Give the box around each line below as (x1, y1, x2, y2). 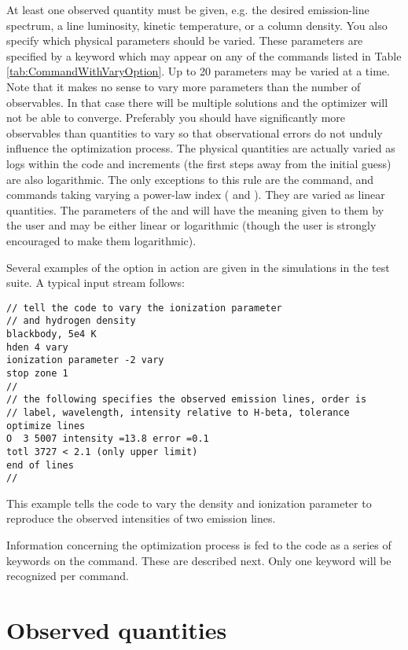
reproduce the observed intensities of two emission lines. (6, 510, 276, 527)
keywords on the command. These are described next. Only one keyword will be (6, 552, 391, 568)
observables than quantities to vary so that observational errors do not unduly (6, 124, 383, 141)
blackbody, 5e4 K (6, 329, 97, 340)
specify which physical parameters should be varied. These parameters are (6, 32, 363, 49)
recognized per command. (6, 567, 130, 584)
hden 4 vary (6, 341, 68, 353)
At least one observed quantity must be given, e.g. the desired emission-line (6, 2, 369, 17)
